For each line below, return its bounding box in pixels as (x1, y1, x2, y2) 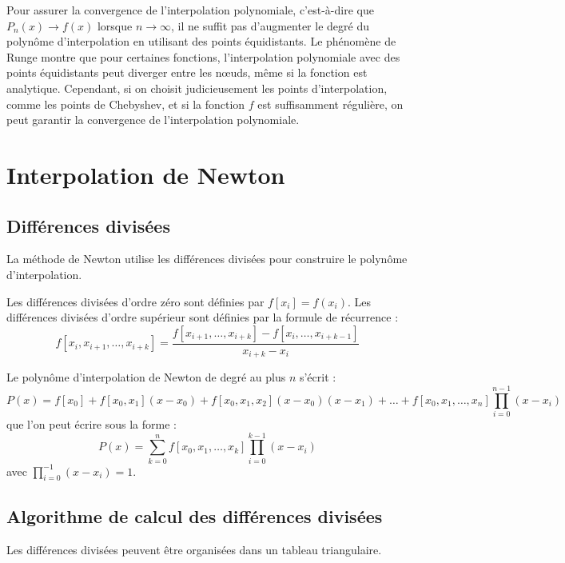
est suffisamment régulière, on (257, 95, 404, 112)
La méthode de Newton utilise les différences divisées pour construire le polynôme (6, 250, 408, 267)
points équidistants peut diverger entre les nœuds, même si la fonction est (6, 64, 368, 81)
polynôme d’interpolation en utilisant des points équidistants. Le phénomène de (6, 33, 396, 50)
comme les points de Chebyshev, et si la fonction (6, 95, 245, 112)
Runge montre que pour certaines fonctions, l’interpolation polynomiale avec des (6, 48, 400, 65)
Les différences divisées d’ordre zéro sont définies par (6, 293, 265, 309)
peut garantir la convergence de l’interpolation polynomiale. (6, 111, 300, 128)
